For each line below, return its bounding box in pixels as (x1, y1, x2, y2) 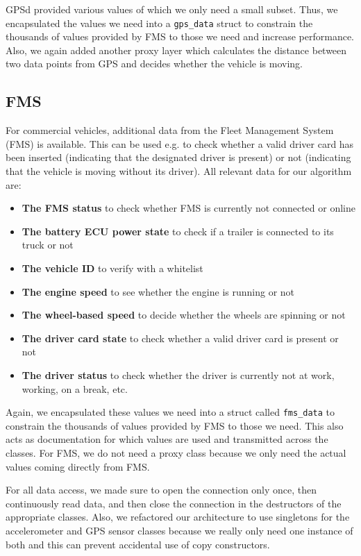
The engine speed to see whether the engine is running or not (22, 284, 295, 298)
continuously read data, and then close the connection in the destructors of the (6, 496, 342, 510)
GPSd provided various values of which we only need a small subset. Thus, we (6, 2, 338, 16)
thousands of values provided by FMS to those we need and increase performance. (6, 29, 355, 44)
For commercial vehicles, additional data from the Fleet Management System (6, 123, 334, 137)
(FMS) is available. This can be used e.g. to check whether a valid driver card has (6, 136, 354, 151)
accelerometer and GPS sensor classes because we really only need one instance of (6, 523, 353, 537)
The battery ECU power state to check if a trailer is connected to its (22, 224, 334, 238)
